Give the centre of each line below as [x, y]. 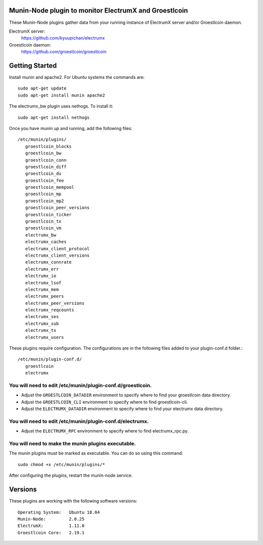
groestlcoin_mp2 [45, 201]
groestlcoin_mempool [50, 187]
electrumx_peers [45, 296]
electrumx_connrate [48, 262]
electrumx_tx [41, 330]
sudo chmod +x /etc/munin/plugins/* [61, 464]
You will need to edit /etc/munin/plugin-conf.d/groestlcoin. [80, 385]
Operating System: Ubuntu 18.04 [59, 512]
